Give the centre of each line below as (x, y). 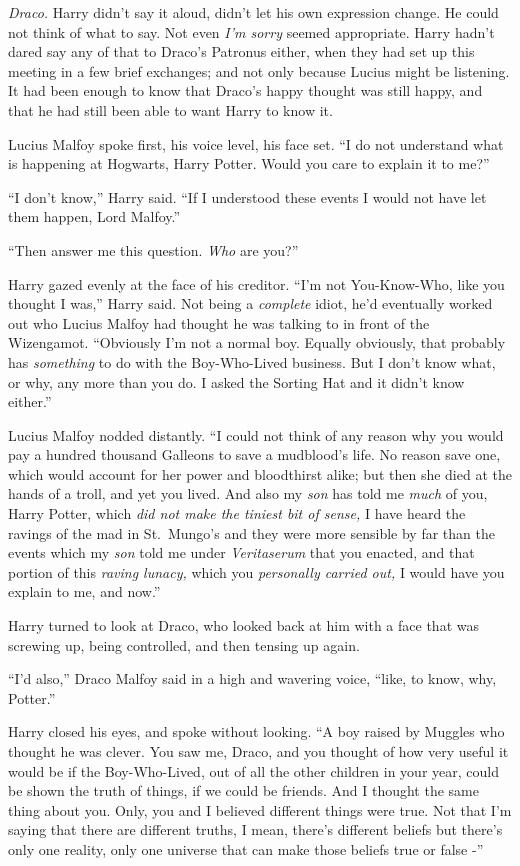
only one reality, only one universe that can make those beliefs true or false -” (246, 848)
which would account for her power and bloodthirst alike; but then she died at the (260, 473)
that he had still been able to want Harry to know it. (170, 109)
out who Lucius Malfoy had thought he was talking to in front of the (219, 322)
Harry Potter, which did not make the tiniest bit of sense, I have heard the (237, 513)
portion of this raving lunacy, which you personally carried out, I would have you (256, 571)
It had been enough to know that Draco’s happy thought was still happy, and (245, 90)
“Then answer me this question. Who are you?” (153, 249)
